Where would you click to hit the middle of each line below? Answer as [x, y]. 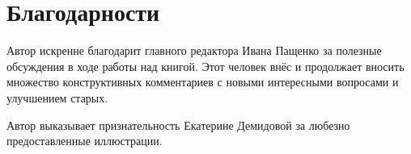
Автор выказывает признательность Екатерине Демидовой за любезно [178, 125]
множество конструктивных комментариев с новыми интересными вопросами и [203, 82]
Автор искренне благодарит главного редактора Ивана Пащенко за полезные [194, 50]
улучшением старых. [57, 97]
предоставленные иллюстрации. [85, 141]
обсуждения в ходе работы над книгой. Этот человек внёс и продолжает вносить [205, 66]
